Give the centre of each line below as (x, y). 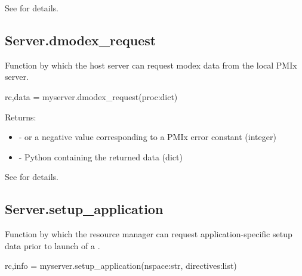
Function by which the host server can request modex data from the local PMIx (151, 65)
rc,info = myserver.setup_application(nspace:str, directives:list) (121, 266)
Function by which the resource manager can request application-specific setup (149, 234)
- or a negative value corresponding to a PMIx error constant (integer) (147, 137)
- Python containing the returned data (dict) (101, 156)
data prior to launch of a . (53, 245)
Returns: (21, 117)
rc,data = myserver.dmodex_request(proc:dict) (91, 96)
